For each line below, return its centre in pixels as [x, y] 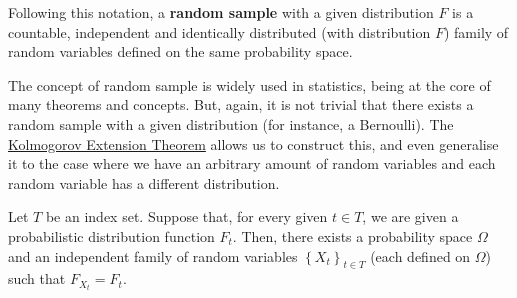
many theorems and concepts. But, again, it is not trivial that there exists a [241, 104]
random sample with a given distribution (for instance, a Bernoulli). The [231, 123]
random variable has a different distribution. [144, 182]
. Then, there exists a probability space [352, 235]
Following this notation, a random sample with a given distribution [221, 12]
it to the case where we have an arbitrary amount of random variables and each [252, 163]
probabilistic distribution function [111, 235]
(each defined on [420, 255]
